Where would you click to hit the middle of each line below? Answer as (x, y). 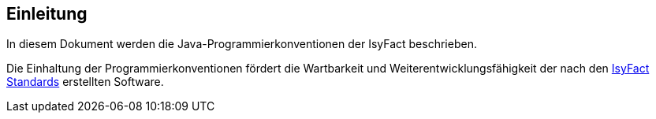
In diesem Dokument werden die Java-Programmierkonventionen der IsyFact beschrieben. (242, 44)
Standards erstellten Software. (85, 82)
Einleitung (47, 14)
